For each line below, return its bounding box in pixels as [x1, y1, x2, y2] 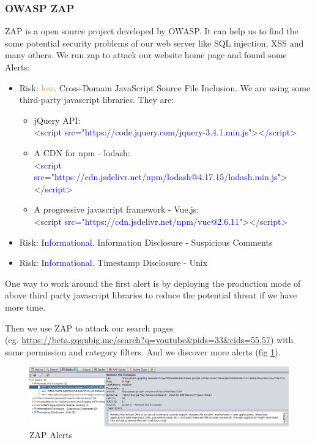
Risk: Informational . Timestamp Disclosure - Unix [19, 256, 208, 269]
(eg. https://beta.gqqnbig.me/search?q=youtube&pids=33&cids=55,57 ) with [5, 333, 294, 346]
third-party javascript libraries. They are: [19, 93, 174, 106]
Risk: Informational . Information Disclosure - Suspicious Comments [19, 235, 273, 248]
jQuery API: [34, 113, 81, 126]
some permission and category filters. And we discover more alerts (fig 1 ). [5, 345, 281, 358]
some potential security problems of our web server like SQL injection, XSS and [5, 36, 304, 49]
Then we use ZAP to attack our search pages [5, 321, 174, 334]
